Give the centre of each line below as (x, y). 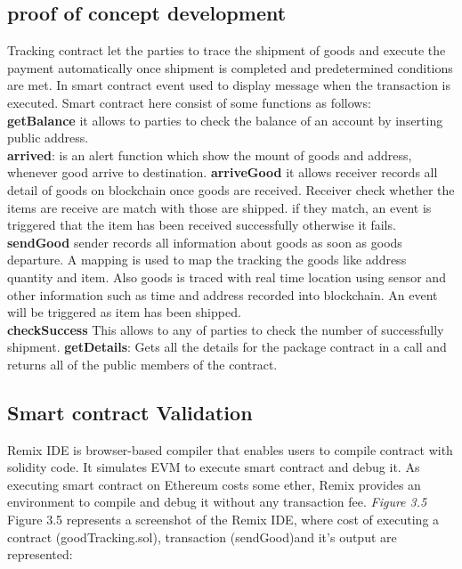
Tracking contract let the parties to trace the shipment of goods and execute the (227, 50)
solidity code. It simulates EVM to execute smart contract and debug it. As (214, 467)
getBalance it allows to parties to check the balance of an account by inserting (225, 120)
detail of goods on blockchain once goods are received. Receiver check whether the (231, 189)
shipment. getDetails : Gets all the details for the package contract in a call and (227, 347)
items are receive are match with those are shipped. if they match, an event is (219, 207)
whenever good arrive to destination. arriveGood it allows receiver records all (223, 172)
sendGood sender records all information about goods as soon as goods (205, 242)
